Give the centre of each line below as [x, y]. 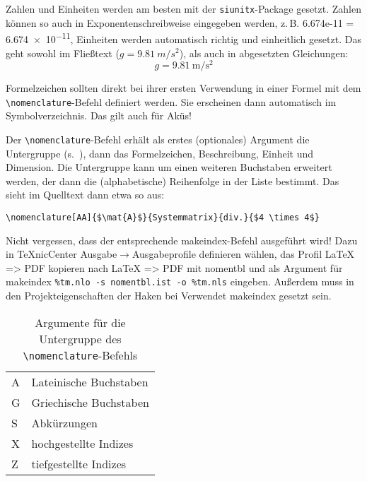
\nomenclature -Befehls [80, 355]
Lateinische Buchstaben [90, 381]
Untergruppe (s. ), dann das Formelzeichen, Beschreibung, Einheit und [160, 153]
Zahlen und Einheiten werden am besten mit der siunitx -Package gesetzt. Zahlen [184, 8]
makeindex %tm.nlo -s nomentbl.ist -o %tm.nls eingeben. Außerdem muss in [180, 281]
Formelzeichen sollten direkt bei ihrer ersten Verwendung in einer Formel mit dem [183, 88]
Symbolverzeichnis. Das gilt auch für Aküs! [99, 115]
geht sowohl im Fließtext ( [63, 53]
